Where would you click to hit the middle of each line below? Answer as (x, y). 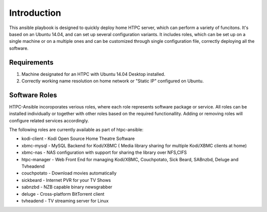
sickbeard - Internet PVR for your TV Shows (66, 180)
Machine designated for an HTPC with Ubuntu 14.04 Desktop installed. (93, 74)
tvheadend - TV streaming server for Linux (65, 201)
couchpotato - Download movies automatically (69, 173)
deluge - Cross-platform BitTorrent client (63, 194)
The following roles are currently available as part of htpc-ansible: (76, 130)
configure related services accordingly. (49, 120)
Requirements (31, 62)
